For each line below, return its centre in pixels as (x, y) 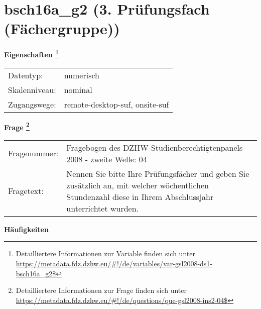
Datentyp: (26, 75)
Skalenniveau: (32, 89)
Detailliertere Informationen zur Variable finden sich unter (105, 253)
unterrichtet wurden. (103, 208)
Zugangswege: (32, 104)
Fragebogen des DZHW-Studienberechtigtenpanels (155, 147)
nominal (78, 89)
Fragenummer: (33, 153)
